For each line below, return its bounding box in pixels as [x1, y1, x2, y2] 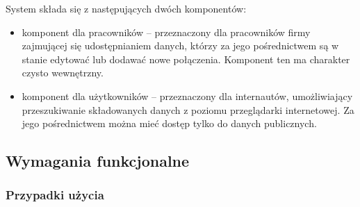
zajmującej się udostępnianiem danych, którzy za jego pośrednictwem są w [22, 38, 339, 53]
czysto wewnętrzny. [22, 65, 104, 80]
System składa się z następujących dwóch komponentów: [6, 1, 247, 15]
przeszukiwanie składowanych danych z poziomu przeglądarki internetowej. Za [22, 102, 354, 117]
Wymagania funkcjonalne [6, 150, 190, 172]
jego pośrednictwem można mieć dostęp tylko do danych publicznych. [22, 116, 317, 131]
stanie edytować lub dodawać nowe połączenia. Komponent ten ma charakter [22, 51, 350, 66]
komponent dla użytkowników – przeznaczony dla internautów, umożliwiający [22, 88, 353, 103]
